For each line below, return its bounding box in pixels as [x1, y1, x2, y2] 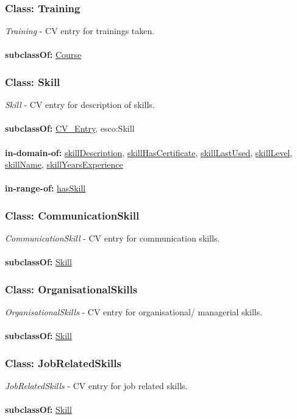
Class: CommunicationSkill [5, 207, 140, 223]
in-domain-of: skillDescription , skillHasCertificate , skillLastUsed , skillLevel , [5, 146, 293, 159]
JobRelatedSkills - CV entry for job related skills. [5, 379, 188, 392]
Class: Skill [5, 74, 60, 89]
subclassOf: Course [5, 48, 82, 61]
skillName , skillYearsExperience [5, 158, 123, 171]
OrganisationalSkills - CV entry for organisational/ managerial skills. [5, 306, 263, 318]
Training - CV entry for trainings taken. [5, 24, 155, 37]
